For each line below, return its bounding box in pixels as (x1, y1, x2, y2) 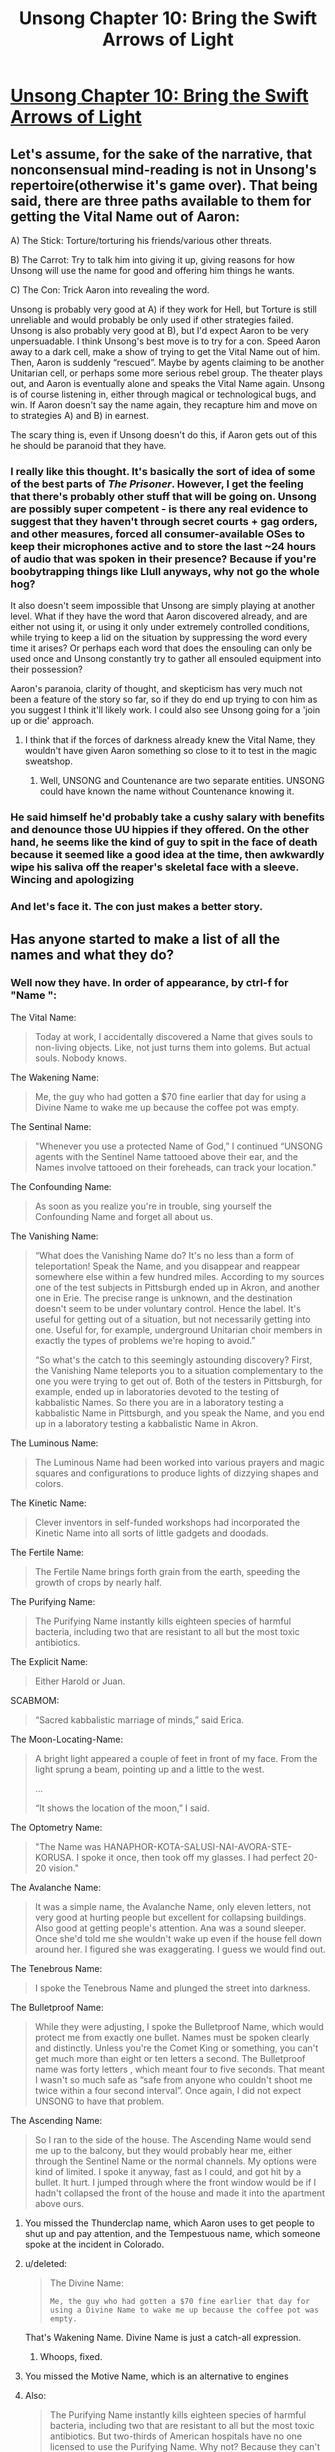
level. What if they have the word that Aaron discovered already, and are (10, 610, 308, 622)
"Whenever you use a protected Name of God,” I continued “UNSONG (34, 1140, 323, 1152)
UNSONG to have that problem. (34, 2095, 165, 2107)
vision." (48, 1862, 80, 1874)
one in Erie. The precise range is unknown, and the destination (34, 1292, 293, 1304)
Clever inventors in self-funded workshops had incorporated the (34, 1516, 301, 1528)
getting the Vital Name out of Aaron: (10, 208, 240, 225)
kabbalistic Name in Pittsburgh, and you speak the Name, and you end (34, 1407, 325, 1419)
